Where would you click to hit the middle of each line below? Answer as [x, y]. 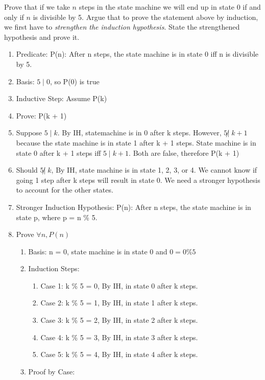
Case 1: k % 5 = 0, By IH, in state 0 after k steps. [119, 285]
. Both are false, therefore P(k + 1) [184, 152]
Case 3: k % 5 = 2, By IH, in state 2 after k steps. [119, 320]
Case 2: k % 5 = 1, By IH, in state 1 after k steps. [119, 303]
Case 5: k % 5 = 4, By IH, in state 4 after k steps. [119, 354]
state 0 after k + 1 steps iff [58, 152]
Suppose [29, 133]
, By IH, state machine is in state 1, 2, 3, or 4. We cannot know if [154, 170]
